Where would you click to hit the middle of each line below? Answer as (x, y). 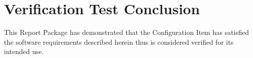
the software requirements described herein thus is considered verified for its (119, 42)
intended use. (24, 51)
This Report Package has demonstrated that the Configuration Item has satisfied (126, 32)
